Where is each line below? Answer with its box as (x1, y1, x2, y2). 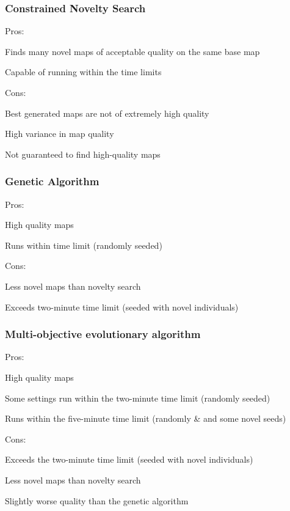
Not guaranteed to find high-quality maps (5, 147, 161, 160)
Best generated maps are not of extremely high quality (5, 106, 209, 119)
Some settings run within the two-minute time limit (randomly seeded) (5, 391, 270, 404)
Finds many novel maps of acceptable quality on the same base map (5, 45, 260, 57)
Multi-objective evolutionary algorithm (5, 326, 201, 342)
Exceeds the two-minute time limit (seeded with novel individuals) (5, 453, 253, 466)
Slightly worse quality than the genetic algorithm (5, 494, 189, 507)
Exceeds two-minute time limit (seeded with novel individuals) (5, 300, 239, 313)
